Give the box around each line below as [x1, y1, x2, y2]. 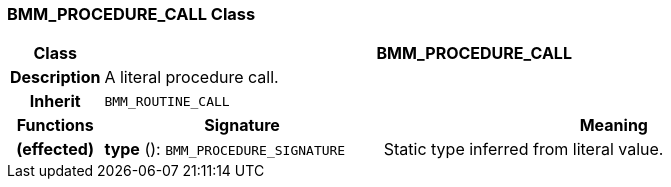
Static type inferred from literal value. [383, 139, 664, 160]
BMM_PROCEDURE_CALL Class [7, 4, 256, 24]
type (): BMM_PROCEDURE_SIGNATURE [104, 139, 346, 160]
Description [10, 67, 101, 88]
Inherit [29, 91, 81, 112]
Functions [16, 115, 94, 136]
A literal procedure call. [104, 67, 279, 88]
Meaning [579, 115, 648, 136]
